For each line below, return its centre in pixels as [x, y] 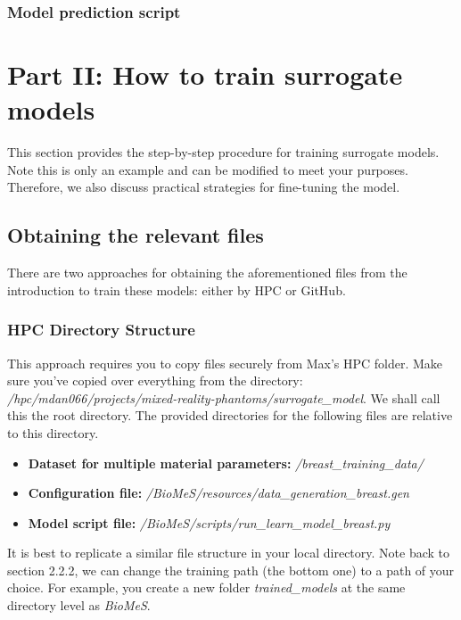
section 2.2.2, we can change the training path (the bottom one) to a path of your [231, 570]
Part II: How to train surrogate [205, 74]
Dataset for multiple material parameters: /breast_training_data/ [226, 463]
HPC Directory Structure [101, 330]
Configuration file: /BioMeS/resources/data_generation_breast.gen [218, 493]
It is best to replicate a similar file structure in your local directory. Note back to [229, 553]
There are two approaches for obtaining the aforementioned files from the [207, 273]
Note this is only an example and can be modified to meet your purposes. [208, 169]
